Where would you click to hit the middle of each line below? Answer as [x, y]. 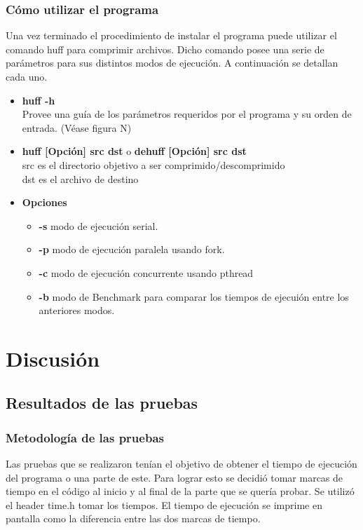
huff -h [39, 100]
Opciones [44, 202]
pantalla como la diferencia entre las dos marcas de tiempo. [133, 518]
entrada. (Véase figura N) [77, 127]
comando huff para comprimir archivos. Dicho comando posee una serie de [165, 49]
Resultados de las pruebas [102, 403]
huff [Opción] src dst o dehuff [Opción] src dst [134, 151]
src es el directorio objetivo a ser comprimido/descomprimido [153, 164]
